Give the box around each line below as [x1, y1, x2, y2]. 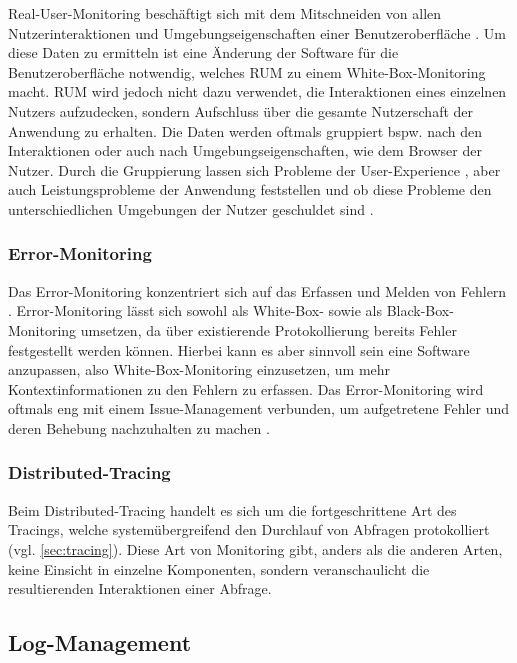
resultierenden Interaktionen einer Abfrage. [8, 578, 272, 599]
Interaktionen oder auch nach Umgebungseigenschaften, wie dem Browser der [8, 140, 482, 161]
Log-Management [8, 627, 192, 658]
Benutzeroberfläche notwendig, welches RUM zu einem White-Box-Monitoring [8, 61, 486, 82]
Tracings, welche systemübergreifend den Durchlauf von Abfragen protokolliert [8, 519, 490, 540]
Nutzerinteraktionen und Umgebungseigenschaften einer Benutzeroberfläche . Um [8, 22, 506, 43]
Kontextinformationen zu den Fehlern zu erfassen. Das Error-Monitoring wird [8, 378, 484, 399]
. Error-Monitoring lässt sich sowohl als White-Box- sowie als [8, 300, 382, 321]
